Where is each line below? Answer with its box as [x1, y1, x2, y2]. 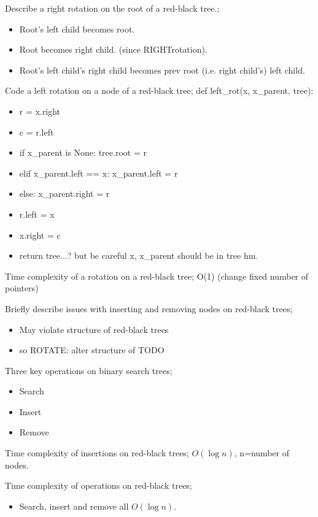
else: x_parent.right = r [19, 187, 110, 200]
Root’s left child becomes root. [19, 22, 135, 35]
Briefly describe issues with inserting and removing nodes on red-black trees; [5, 302, 293, 315]
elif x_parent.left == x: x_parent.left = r [19, 166, 178, 179]
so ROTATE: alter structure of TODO [19, 343, 165, 356]
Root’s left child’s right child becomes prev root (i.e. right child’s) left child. [19, 63, 305, 76]
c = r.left [19, 125, 54, 138]
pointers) [5, 281, 39, 294]
